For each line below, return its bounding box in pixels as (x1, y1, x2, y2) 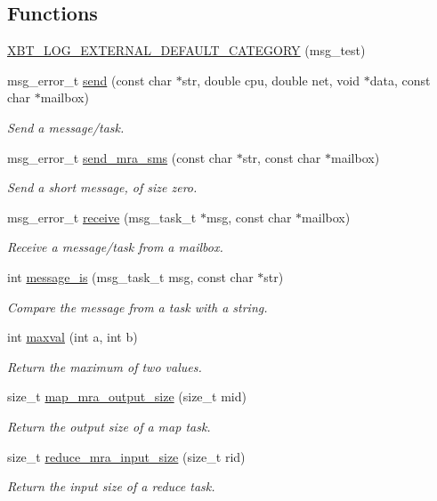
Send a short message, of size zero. (7, 178, 198, 197)
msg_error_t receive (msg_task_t (7, 207, 197, 226)
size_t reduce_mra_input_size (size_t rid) (7, 447, 246, 465)
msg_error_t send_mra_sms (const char (7, 148, 232, 166)
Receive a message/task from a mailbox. (7, 238, 223, 256)
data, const (369, 70, 431, 89)
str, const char (242, 148, 321, 166)
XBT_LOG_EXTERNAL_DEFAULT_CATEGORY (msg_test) (7, 41, 366, 60)
